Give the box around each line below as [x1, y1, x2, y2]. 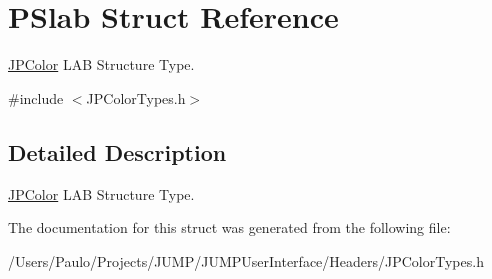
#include [8, 87, 64, 108]
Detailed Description [8, 136, 227, 167]
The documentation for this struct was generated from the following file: [8, 217, 451, 238]
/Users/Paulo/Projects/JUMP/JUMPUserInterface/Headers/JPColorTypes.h [8, 250, 484, 271]
